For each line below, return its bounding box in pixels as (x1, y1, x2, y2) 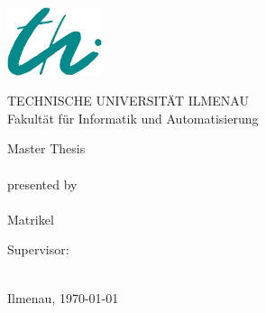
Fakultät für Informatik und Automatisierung (7, 108, 259, 127)
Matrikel (7, 209, 54, 228)
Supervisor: (7, 240, 69, 259)
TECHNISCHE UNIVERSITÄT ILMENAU (7, 91, 249, 110)
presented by (7, 174, 78, 193)
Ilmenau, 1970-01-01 (7, 288, 119, 307)
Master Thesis (7, 139, 86, 158)
